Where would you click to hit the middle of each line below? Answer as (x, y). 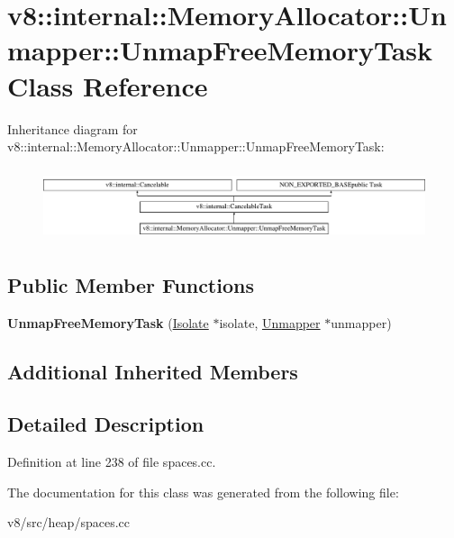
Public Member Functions (131, 284)
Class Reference (108, 85)
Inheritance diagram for (73, 128)
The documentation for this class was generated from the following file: (203, 492)
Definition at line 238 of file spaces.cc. (112, 462)
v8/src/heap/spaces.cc (68, 522)
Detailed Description (106, 424)
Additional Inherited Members (153, 371)
